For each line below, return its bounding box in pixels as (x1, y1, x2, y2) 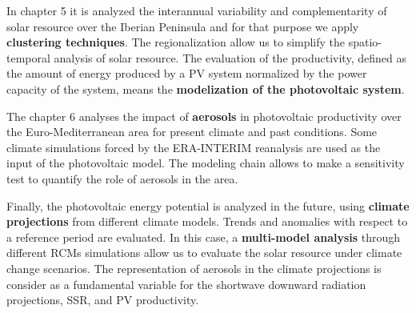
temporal (6, 49, 50, 66)
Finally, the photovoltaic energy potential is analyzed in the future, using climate (6, 197, 410, 214)
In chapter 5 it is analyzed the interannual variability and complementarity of (6, 2, 387, 18)
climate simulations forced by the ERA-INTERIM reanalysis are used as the (6, 138, 381, 155)
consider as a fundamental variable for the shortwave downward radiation (6, 275, 366, 292)
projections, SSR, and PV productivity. (6, 291, 199, 308)
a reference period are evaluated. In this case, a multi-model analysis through (6, 228, 401, 245)
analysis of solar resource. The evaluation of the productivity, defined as (54, 49, 406, 66)
